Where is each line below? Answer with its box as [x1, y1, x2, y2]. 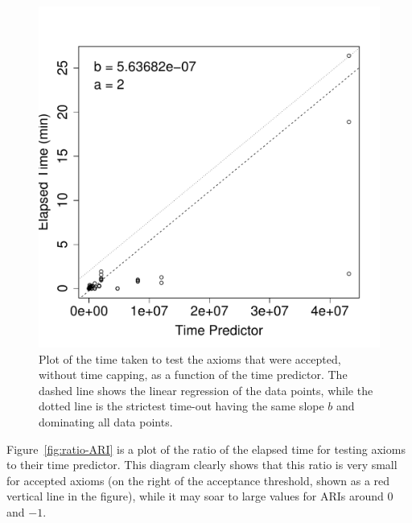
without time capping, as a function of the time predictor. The [39, 366, 348, 383]
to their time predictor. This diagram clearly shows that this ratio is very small [6, 456, 398, 473]
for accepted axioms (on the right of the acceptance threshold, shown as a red [6, 472, 390, 488]
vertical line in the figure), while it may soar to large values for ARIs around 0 [6, 488, 393, 504]
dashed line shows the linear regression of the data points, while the [39, 381, 373, 398]
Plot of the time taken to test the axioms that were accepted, [39, 350, 341, 367]
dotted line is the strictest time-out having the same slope [39, 397, 324, 414]
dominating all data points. [39, 413, 173, 430]
